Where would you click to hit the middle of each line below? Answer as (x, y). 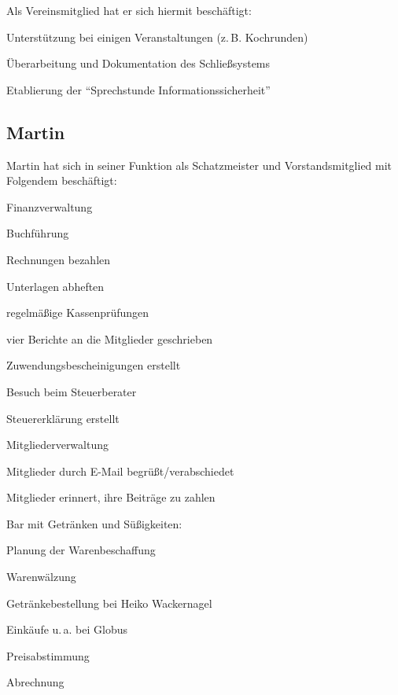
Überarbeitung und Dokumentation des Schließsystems (138, 63)
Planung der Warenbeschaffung (81, 550)
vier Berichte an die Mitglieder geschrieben (110, 338)
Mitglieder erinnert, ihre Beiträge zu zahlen (111, 497)
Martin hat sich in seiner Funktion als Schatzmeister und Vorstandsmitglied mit (199, 165)
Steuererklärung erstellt (63, 418)
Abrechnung (35, 682)
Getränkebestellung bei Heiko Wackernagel (109, 603)
